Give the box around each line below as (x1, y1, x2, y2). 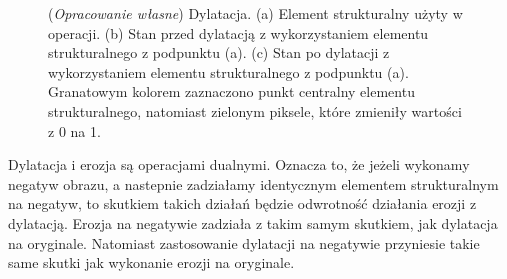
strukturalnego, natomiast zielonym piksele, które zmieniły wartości (48, 100, 462, 121)
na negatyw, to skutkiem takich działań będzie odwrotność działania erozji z (8, 193, 477, 214)
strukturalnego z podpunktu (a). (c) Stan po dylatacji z (48, 42, 390, 63)
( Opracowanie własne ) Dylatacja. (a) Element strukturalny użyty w (48, 3, 463, 23)
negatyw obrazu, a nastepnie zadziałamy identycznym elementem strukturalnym (8, 173, 499, 194)
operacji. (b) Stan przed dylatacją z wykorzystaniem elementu (48, 22, 429, 43)
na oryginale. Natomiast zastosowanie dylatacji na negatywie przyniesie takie (8, 232, 480, 253)
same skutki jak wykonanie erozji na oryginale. (8, 252, 295, 273)
